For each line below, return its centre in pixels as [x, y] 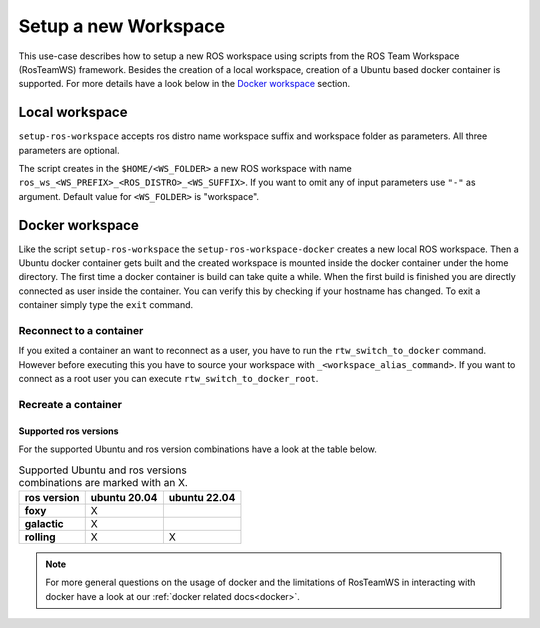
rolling [40, 537]
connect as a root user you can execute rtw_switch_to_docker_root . [168, 379]
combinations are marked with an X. [103, 482]
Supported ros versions [68, 431]
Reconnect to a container [81, 331]
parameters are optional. [69, 150]
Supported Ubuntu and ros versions [102, 470]
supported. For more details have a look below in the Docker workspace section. [184, 84]
